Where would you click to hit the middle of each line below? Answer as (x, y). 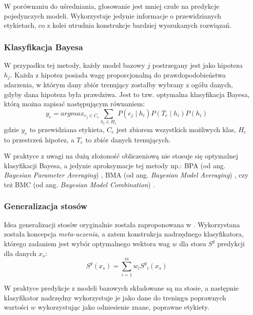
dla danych (20, 253)
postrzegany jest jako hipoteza (197, 65)
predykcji (231, 243)
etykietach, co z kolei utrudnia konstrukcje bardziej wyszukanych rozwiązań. (118, 25)
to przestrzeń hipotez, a (39, 139)
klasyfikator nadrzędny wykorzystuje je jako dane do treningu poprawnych (115, 297)
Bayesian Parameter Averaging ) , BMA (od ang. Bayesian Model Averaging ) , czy (126, 175)
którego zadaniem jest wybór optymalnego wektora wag (87, 243)
